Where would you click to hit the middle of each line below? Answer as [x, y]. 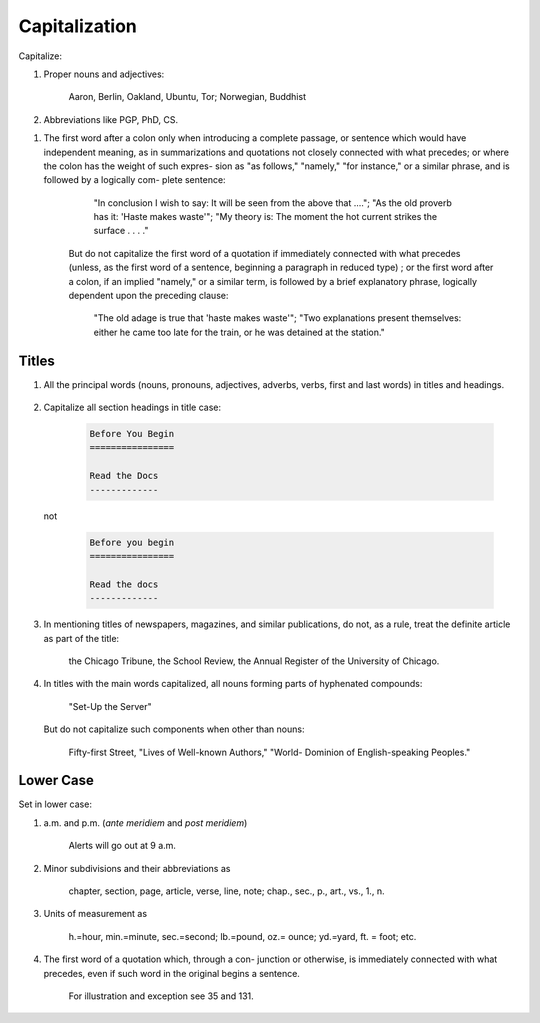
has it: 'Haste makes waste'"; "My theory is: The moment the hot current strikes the [265, 217]
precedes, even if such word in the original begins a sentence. [171, 973]
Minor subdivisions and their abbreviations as [137, 868]
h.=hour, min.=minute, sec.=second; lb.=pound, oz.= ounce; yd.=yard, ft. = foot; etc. [242, 936]
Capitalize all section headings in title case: [132, 407]
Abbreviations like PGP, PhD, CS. [111, 119]
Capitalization [77, 26]
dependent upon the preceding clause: [148, 296]
